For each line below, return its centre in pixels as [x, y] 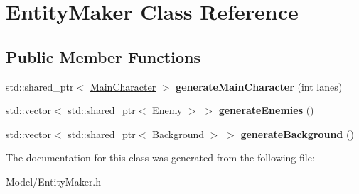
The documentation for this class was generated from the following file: [160, 158]
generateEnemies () [266, 110]
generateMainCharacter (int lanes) [259, 86]
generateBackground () [297, 133]
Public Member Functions [103, 56]
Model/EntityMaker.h [54, 181]
